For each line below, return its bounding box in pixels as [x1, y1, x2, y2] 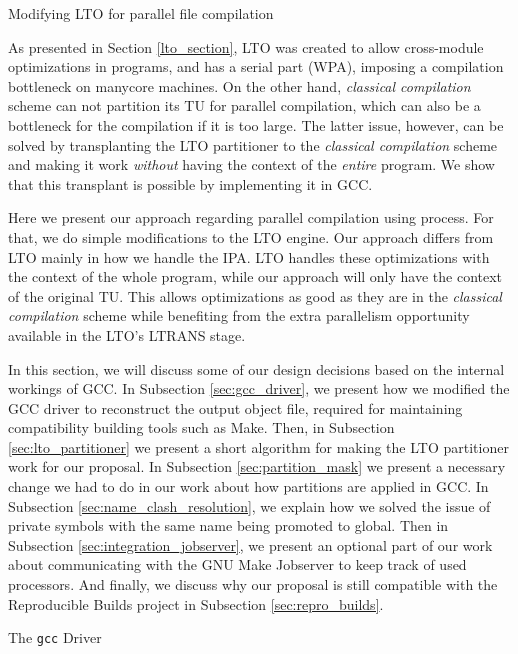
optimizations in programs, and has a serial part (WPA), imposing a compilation [8, 56, 504, 77]
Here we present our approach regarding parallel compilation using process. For [8, 207, 494, 228]
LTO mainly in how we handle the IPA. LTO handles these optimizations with [8, 246, 490, 267]
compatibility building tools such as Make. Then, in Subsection [8, 417, 395, 438]
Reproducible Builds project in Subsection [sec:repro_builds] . [8, 593, 384, 614]
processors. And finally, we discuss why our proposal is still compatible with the [8, 574, 498, 595]
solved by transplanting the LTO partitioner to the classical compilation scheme [8, 134, 498, 155]
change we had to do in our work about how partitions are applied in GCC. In [8, 476, 489, 497]
